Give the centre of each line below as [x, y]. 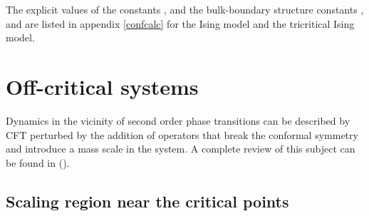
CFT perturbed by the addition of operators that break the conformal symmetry [182, 134]
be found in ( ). [38, 162]
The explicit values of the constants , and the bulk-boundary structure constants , [185, 9]
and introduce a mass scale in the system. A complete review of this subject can [181, 149]
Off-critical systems [102, 86]
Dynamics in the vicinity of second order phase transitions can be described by [178, 120]
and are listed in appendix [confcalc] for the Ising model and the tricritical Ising [180, 23]
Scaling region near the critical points [147, 201]
